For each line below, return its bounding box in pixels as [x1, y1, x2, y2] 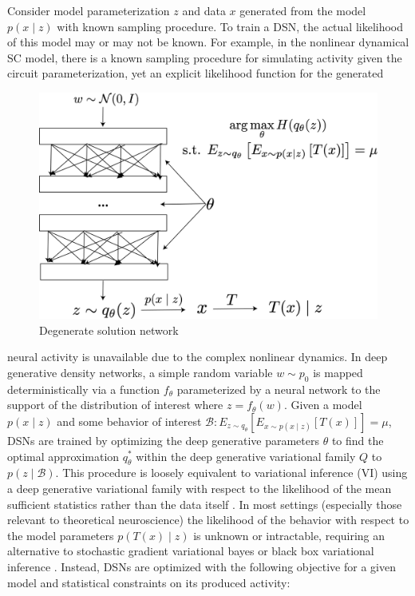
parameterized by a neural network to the [176, 380, 381, 397]
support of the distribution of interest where [7, 396, 223, 413]
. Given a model [283, 396, 362, 413]
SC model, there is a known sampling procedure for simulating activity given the [7, 49, 402, 66]
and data [182, 2, 226, 18]
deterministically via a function [7, 380, 160, 397]
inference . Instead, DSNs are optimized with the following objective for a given [7, 558, 396, 574]
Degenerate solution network [39, 321, 179, 338]
